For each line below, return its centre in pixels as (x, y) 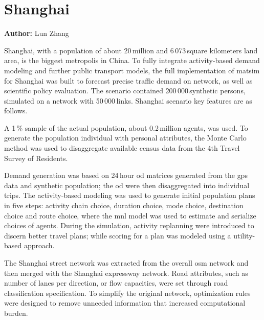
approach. (39, 245)
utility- (244, 235)
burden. (16, 313)
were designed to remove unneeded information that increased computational (125, 303)
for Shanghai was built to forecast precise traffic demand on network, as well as (128, 80)
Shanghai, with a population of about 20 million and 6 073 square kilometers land (131, 50)
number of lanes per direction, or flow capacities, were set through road (116, 283)
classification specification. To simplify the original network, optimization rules (127, 293)
